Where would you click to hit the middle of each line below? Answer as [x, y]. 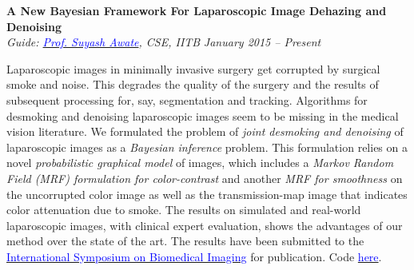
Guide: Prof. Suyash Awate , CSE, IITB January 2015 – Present [164, 42]
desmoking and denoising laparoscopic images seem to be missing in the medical [203, 115]
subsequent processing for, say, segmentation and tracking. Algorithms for [187, 99]
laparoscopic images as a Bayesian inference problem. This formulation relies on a [207, 147]
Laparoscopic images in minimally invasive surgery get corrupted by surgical [193, 68]
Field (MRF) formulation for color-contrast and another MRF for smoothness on [205, 178]
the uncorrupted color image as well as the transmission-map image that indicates [207, 194]
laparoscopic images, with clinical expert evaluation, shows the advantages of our [205, 225]
